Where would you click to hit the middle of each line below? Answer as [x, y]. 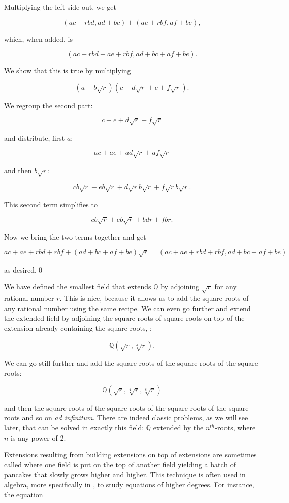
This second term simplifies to [51, 204]
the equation [24, 494]
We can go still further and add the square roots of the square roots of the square [131, 363]
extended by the [178, 427]
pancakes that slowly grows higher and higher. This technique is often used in [125, 474]
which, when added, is [39, 38]
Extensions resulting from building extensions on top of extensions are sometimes [131, 455]
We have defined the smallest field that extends [78, 287]
